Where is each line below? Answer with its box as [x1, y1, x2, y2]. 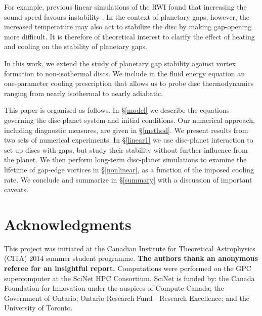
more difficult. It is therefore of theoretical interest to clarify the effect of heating [4, 31, 255, 41]
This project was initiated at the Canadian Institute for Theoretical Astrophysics [4, 243, 255, 253]
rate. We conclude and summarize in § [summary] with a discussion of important [4, 174, 252, 185]
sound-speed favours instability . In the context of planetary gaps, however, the [4, 11, 250, 22]
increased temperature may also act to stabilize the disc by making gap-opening [4, 21, 252, 32]
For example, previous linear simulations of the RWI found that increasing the [4, 2, 247, 12]
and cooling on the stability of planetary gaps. [4, 41, 147, 52]
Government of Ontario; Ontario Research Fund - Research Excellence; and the [4, 292, 249, 303]
